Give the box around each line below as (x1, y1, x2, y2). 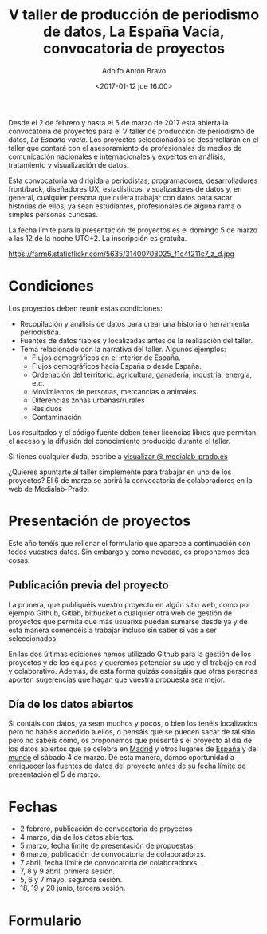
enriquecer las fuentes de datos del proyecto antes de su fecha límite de (8, 761, 246, 771)
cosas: (8, 555, 30, 564)
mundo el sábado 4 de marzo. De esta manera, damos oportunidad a (8, 753, 235, 762)
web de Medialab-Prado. (8, 484, 90, 493)
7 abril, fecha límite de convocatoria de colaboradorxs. (19, 858, 199, 868)
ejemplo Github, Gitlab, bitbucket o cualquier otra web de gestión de (8, 608, 233, 618)
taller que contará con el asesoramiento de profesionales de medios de (8, 143, 242, 152)
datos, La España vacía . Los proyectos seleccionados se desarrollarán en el (8, 134, 259, 144)
